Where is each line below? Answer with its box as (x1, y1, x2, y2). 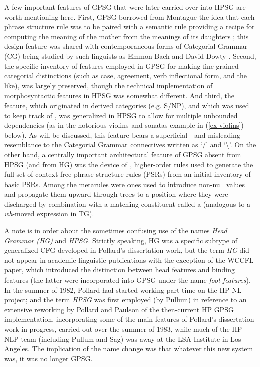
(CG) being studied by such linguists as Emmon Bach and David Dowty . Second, (4, 50, 256, 61)
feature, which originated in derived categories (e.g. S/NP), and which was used (4, 100, 249, 110)
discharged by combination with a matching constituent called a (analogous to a (4, 198, 251, 209)
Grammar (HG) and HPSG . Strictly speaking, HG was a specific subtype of (4, 235, 237, 245)
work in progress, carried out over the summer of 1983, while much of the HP (4, 324, 242, 334)
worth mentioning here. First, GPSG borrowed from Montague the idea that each (4, 11, 255, 22)
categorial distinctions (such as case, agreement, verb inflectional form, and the (4, 70, 247, 81)
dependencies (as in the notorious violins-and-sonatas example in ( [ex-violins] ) (4, 120, 244, 130)
